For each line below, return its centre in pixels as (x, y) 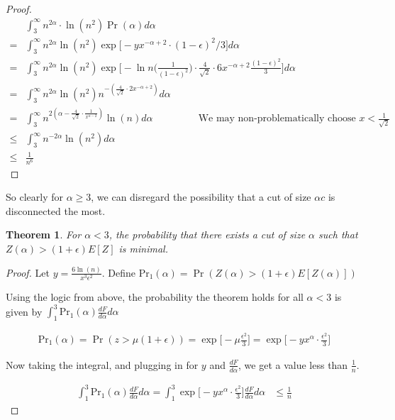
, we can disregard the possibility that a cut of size (201, 197)
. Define (119, 272)
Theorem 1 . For (44, 234)
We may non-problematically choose (277, 119)
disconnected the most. (56, 210)
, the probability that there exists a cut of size (207, 234)
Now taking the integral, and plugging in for (102, 364)
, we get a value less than (293, 364)
